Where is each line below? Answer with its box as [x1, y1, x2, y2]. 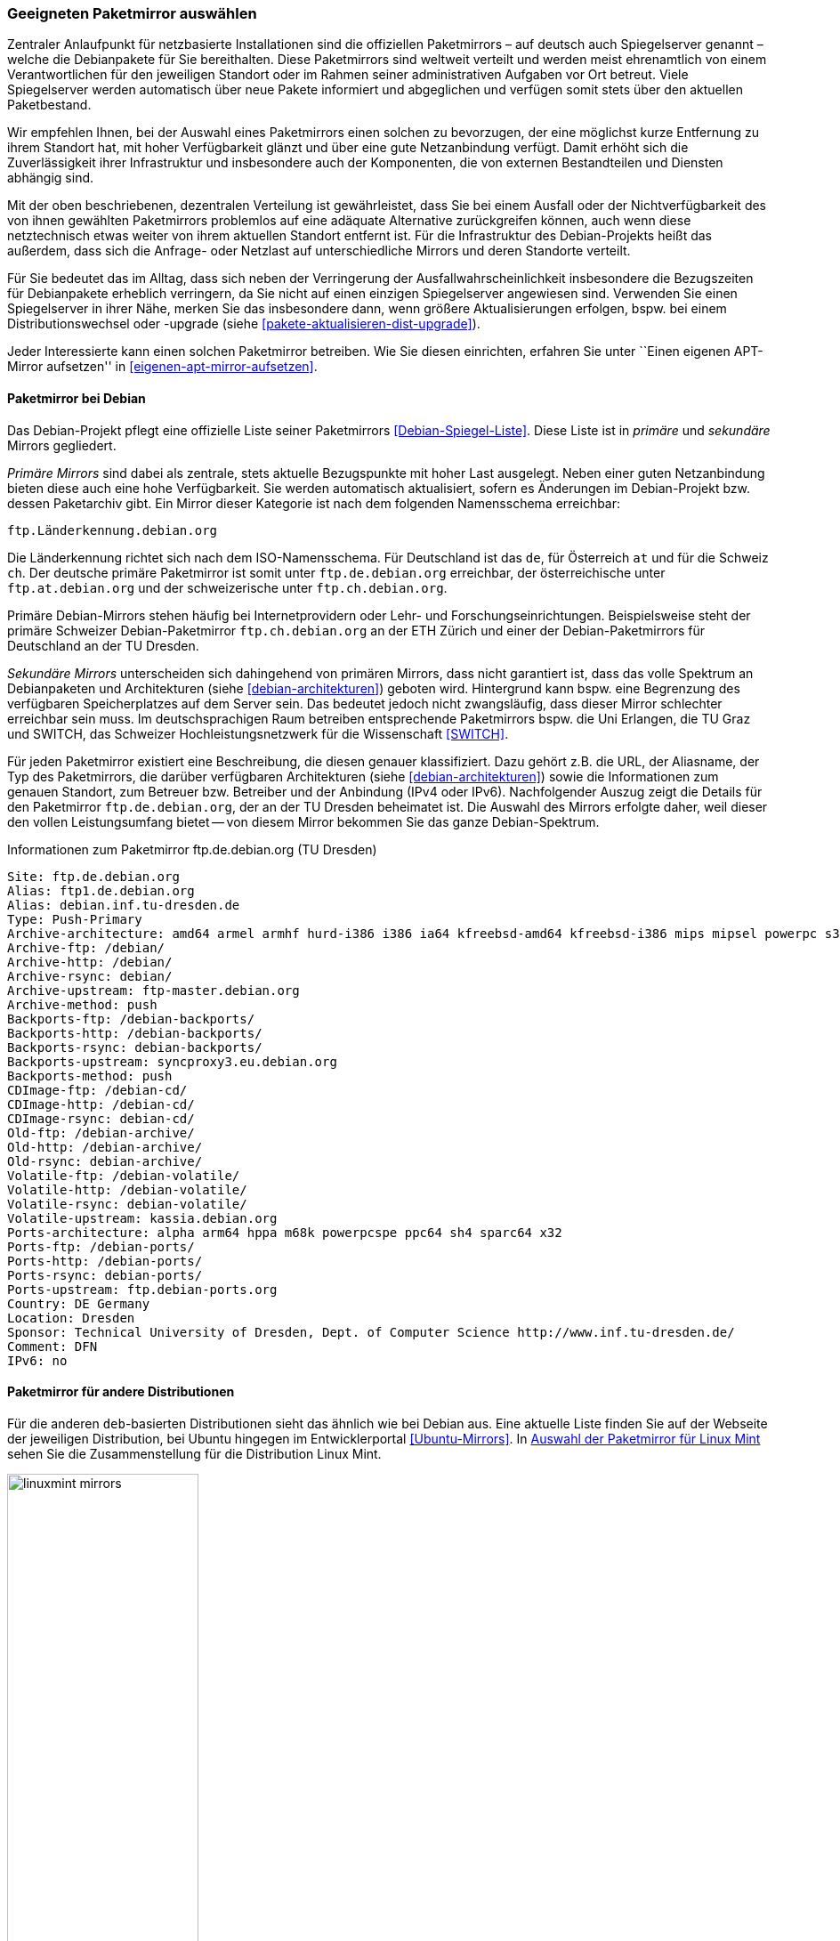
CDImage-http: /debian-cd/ [7, 1096, 195, 1112]
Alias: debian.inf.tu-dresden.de [7, 897, 240, 912]
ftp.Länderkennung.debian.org [7, 522, 218, 538]
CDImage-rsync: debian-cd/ [7, 1111, 195, 1126]
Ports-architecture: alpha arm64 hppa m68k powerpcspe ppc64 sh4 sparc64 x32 [7, 1225, 562, 1240]
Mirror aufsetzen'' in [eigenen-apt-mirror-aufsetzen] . [7, 359, 318, 375]
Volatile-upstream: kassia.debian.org [7, 1210, 278, 1225]
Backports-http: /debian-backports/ [7, 1025, 262, 1040]
